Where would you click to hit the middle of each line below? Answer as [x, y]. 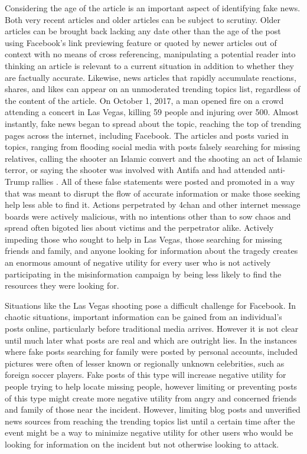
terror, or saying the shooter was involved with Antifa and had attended [135, 170]
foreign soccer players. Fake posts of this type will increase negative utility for [146, 375]
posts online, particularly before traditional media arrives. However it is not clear [152, 329]
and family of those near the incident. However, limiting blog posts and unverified [153, 409]
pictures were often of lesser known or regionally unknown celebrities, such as [145, 363]
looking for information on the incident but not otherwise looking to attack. [142, 444]
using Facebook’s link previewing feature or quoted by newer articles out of [141, 42]
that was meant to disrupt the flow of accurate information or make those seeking [153, 193]
